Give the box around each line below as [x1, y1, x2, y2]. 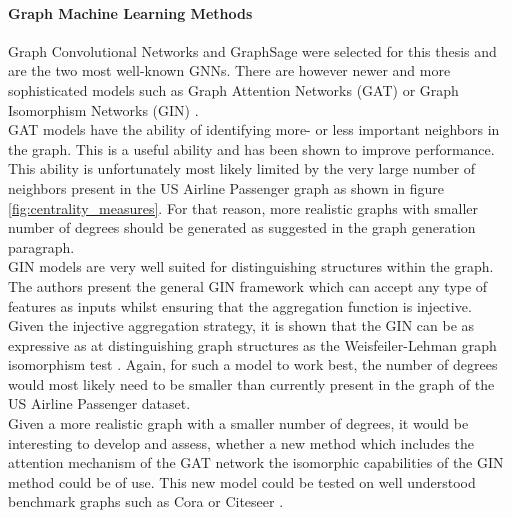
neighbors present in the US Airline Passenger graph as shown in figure [8, 177, 445, 198]
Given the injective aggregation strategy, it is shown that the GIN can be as [8, 315, 475, 336]
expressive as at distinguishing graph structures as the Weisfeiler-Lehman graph [8, 334, 497, 355]
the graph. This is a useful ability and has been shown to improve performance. [8, 138, 495, 159]
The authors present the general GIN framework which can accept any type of [8, 275, 488, 296]
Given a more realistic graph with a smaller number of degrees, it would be [8, 413, 469, 434]
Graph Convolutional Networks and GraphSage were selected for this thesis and [8, 40, 497, 61]
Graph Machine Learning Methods [8, 2, 253, 23]
